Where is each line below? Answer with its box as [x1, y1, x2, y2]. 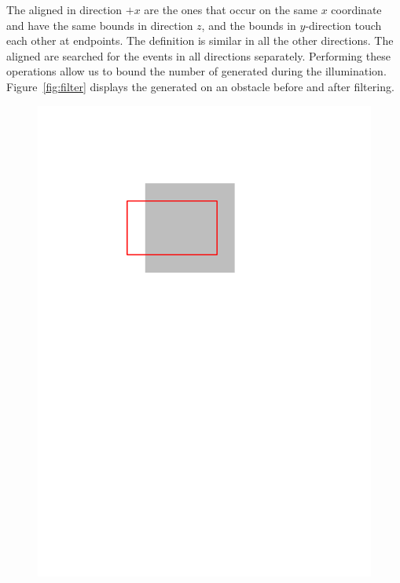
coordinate [331, 2, 382, 17]
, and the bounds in [201, 16, 296, 33]
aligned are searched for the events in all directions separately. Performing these [6, 47, 391, 64]
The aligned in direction [6, 2, 123, 17]
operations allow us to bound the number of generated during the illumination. [6, 63, 387, 79]
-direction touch [305, 16, 382, 33]
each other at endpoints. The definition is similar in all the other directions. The [6, 32, 394, 49]
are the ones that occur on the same [144, 2, 317, 17]
